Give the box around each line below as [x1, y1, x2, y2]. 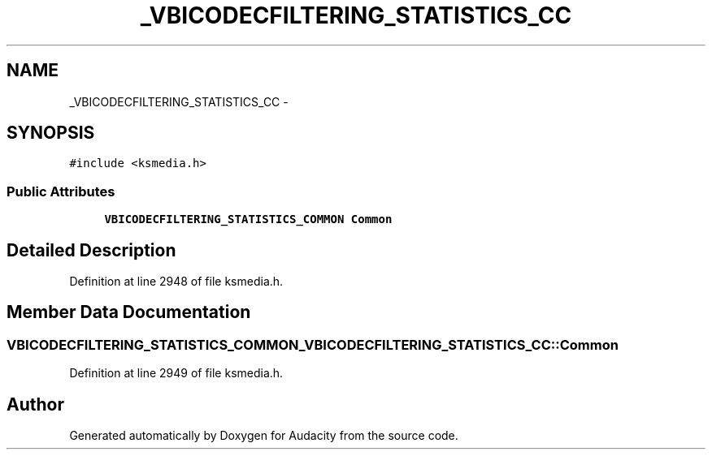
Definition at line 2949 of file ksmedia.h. [69, 366, 284, 381]
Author [7, 394, 64, 415]
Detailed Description [7, 239, 176, 260]
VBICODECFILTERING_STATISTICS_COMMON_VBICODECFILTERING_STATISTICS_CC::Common [7, 336, 619, 353]
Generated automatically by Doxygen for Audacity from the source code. [69, 428, 458, 443]
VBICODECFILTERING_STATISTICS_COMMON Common [104, 213, 393, 226]
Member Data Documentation [7, 302, 251, 323]
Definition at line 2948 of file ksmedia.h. [69, 274, 284, 289]
